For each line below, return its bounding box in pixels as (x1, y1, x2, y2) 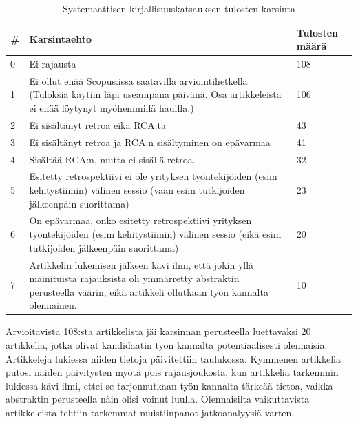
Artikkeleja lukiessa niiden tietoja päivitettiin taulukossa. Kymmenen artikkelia (6, 351, 341, 365)
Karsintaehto (29, 32, 92, 46)
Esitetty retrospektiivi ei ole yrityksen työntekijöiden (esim (29, 169, 277, 183)
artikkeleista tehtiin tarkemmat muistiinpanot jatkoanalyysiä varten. (6, 405, 295, 419)
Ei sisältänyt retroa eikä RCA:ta (29, 117, 166, 132)
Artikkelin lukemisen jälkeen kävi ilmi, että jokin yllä (29, 257, 254, 272)
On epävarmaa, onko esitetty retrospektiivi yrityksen (29, 213, 252, 228)
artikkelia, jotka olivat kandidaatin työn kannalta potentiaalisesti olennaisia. (6, 337, 328, 352)
